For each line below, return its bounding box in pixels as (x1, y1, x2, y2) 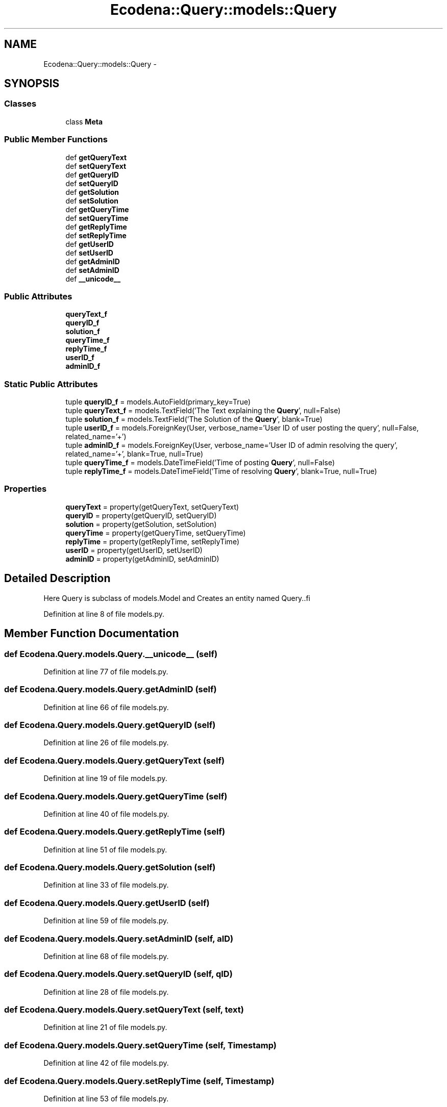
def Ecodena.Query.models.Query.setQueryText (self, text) (4, 1004, 244, 1015)
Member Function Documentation (4, 627, 179, 640)
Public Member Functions (4, 134, 108, 145)
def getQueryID (65, 170, 119, 179)
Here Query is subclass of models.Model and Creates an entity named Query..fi (43, 593, 311, 602)
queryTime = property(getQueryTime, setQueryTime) (65, 528, 246, 537)
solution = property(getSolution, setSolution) (65, 519, 217, 529)
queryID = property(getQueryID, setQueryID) (65, 511, 217, 520)
